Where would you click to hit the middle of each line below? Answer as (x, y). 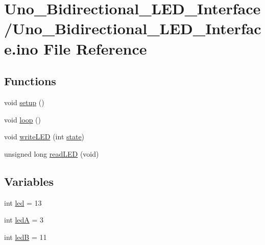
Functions (30, 81)
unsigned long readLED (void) (52, 153)
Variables (29, 181)
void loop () (22, 119)
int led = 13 (23, 202)
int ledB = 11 (26, 237)
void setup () (24, 102)
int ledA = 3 (24, 220)
